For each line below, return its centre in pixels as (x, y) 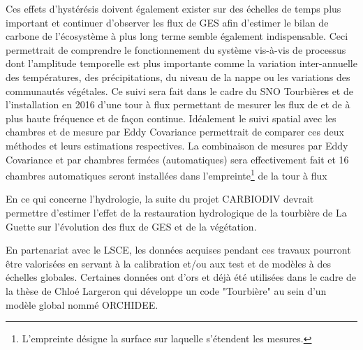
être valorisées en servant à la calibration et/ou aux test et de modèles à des (169, 263)
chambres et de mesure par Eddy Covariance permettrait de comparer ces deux (175, 132)
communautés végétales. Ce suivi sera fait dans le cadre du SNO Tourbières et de (179, 90)
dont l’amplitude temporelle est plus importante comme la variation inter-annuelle (181, 63)
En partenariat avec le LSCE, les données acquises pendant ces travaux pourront (178, 250)
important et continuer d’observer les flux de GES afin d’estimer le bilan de (167, 22)
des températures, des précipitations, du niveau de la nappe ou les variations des (178, 76)
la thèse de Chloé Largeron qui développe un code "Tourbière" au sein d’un (166, 290)
